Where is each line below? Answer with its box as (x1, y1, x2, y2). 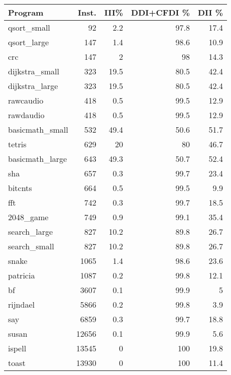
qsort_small (8, 22, 50, 33)
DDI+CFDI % (131, 7, 190, 18)
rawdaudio (8, 109, 45, 121)
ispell (8, 342, 27, 354)
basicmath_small (8, 124, 68, 135)
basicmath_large (8, 153, 67, 164)
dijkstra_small (8, 65, 60, 77)
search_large (8, 226, 53, 237)
